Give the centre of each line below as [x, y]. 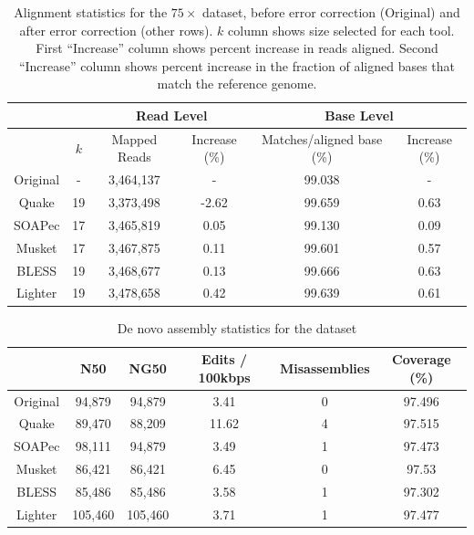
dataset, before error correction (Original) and [331, 12]
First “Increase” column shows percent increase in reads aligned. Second [237, 48]
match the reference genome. [237, 84]
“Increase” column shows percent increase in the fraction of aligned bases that [237, 65]
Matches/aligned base [322, 138]
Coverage [422, 359]
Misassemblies [325, 367]
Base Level [359, 115]
